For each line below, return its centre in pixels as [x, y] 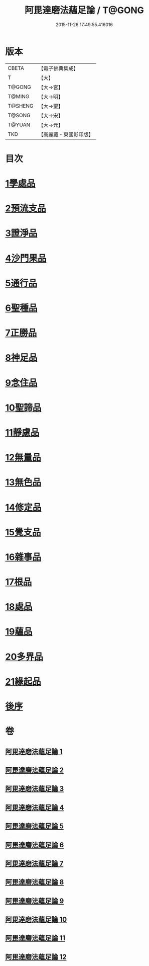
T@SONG [19, 115]
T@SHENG [21, 106]
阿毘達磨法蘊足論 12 [36, 957]
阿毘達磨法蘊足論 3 [35, 789]
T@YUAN [19, 125]
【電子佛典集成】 [58, 68]
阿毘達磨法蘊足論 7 [34, 863]
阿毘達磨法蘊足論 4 [35, 807]
